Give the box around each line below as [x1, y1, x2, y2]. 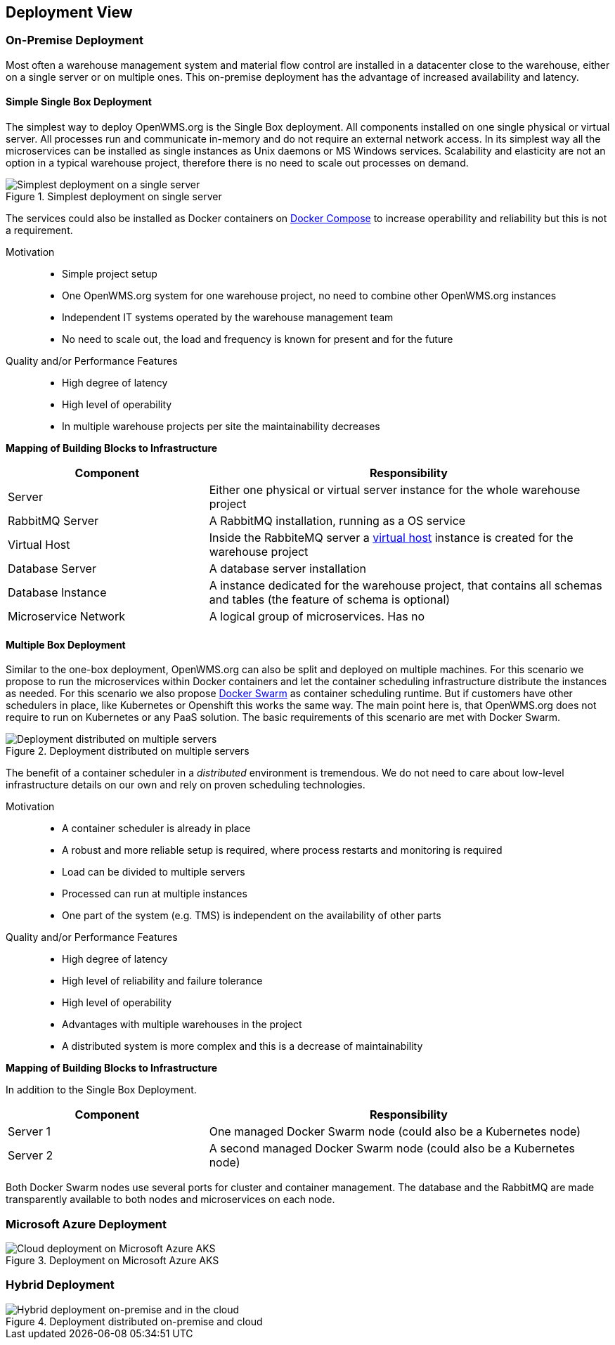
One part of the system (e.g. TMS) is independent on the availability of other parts [62, 909, 441, 922]
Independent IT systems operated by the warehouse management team [62, 311, 394, 324]
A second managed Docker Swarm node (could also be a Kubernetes [209, 1141, 575, 1156]
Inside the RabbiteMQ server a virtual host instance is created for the [209, 531, 574, 545]
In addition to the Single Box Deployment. [6, 1084, 197, 1096]
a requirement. [6, 224, 73, 237]
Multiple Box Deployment [6, 638, 126, 651]
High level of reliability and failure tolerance [62, 975, 263, 987]
